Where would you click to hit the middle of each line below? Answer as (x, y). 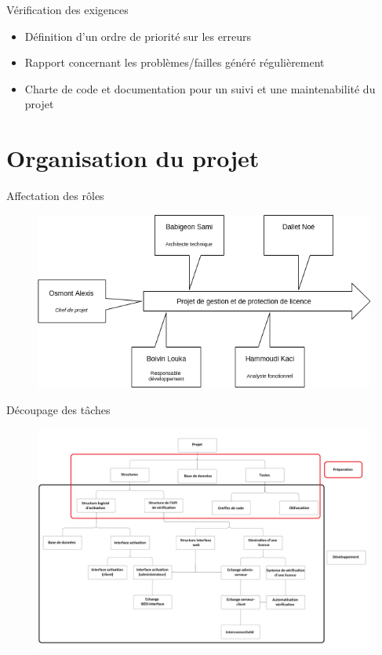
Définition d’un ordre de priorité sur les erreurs (138, 36)
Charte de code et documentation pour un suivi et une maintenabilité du (200, 88)
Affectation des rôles (55, 196)
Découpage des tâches (58, 410)
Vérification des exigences (67, 9)
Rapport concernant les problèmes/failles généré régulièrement (175, 62)
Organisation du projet (133, 158)
